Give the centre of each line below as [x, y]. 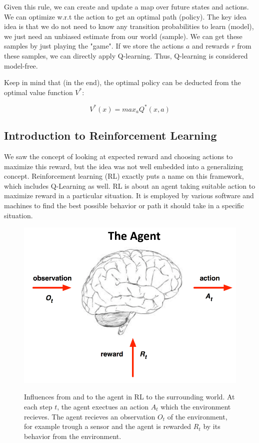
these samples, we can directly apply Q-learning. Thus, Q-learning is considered [126, 55]
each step [38, 407]
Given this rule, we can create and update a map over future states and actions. [126, 7]
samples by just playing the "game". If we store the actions [94, 46]
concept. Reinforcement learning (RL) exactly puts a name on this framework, [124, 176]
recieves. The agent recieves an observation [90, 416]
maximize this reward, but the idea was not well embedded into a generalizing [124, 166]
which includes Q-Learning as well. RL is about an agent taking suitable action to [130, 185]
